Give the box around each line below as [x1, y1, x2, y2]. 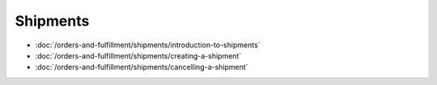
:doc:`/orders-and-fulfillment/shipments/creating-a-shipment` [35, 51, 242, 60]
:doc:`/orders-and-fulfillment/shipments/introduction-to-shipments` [35, 40, 261, 50]
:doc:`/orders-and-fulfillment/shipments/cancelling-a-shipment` [35, 63, 248, 72]
